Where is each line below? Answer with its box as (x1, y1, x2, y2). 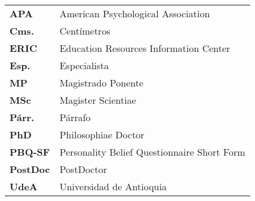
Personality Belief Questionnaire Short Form (59, 145, 245, 159)
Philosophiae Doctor (59, 128, 145, 141)
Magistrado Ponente (59, 76, 144, 89)
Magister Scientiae (59, 93, 136, 107)
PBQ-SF (10, 145, 50, 159)
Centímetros (59, 24, 110, 38)
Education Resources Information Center (59, 41, 231, 55)
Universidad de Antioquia (59, 180, 167, 193)
